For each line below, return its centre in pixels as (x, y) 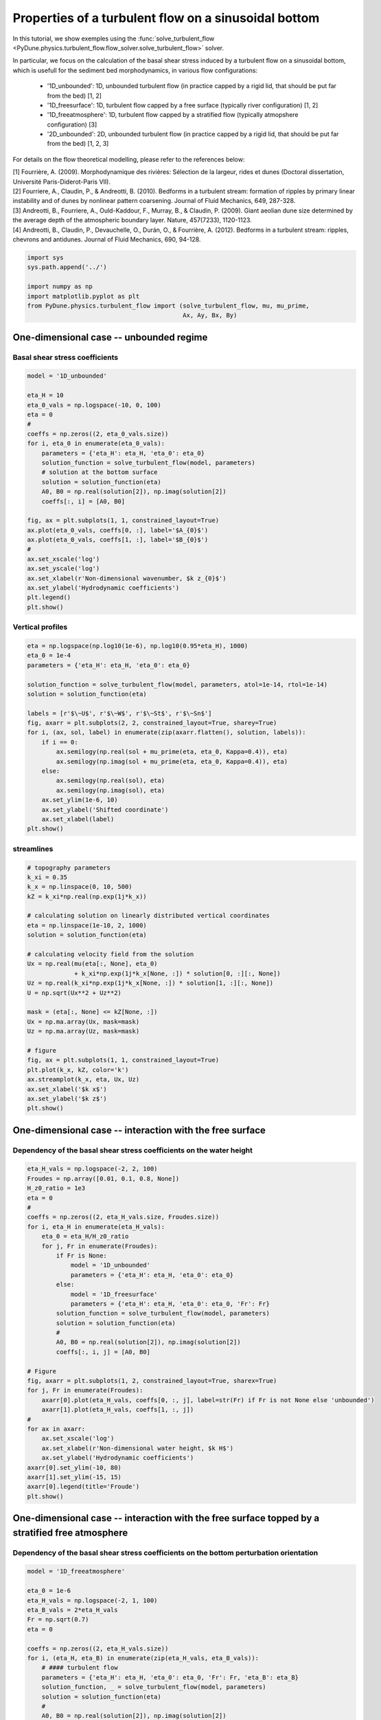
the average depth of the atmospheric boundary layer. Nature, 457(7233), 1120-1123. (132, 220)
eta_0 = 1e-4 (49, 656)
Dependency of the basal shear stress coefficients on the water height (133, 1150)
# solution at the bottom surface (100, 472)
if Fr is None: (82, 1255)
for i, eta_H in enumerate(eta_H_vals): (96, 1227)
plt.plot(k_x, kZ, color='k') (78, 1069)
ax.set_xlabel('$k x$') (67, 1089)
